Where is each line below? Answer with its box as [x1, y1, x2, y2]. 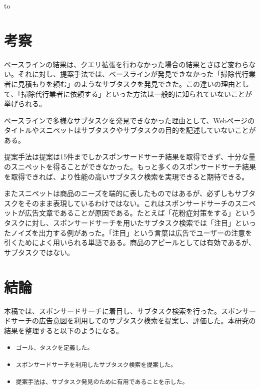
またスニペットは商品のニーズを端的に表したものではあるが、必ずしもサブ [4, 188, 249, 199]
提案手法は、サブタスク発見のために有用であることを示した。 [15, 378, 188, 385]
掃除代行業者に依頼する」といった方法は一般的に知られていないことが [21, 88, 252, 99]
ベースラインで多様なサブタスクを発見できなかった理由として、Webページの [4, 115, 255, 125]
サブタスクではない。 [4, 247, 74, 257]
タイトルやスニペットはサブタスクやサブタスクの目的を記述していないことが [4, 125, 256, 135]
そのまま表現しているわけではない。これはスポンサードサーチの [24, 198, 235, 208]
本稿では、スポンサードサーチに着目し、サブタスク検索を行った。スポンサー [4, 305, 256, 316]
